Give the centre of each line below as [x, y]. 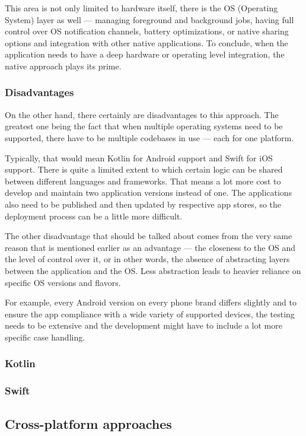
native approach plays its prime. [63, 66]
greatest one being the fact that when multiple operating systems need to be [144, 126]
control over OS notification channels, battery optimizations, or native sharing [147, 31]
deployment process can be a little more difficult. [94, 216]
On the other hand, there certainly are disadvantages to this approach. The [142, 114]
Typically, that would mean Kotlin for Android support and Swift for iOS [139, 157]
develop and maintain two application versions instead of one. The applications [149, 192]
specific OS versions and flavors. [63, 282]
